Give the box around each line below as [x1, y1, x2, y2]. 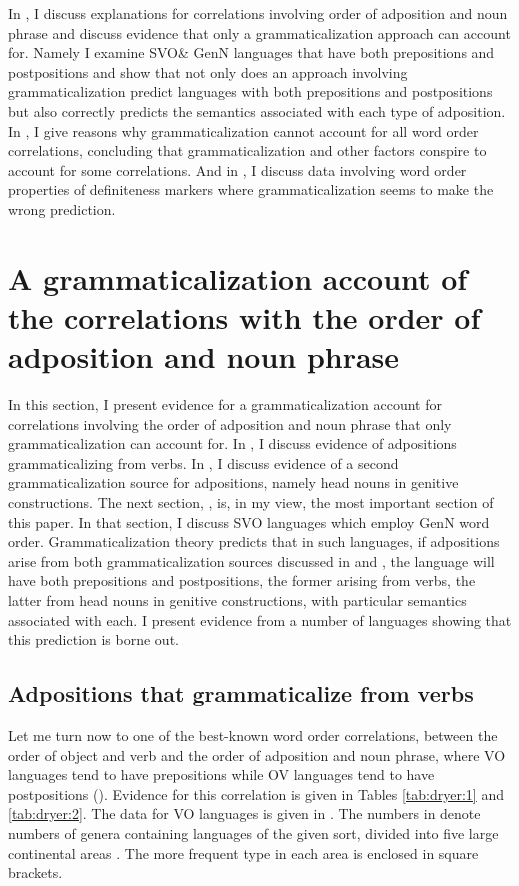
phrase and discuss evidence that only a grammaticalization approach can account [8, 22, 511, 43]
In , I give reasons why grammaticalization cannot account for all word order [8, 120, 479, 141]
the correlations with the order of [8, 296, 481, 337]
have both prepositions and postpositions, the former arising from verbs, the [8, 570, 476, 591]
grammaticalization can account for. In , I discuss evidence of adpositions [8, 433, 457, 454]
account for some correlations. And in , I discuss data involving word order [8, 159, 467, 180]
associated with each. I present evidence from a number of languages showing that [8, 609, 512, 630]
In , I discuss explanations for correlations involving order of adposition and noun [8, 3, 508, 23]
